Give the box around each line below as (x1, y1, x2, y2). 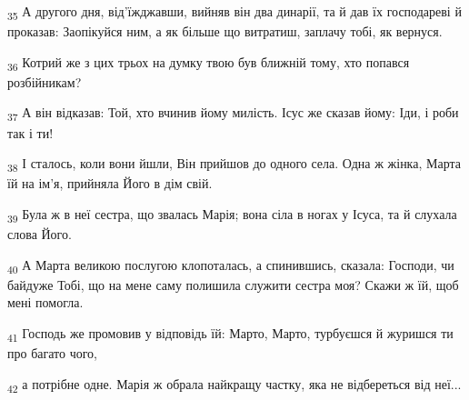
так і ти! (7, 123, 54, 142)
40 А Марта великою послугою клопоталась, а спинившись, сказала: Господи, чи (7, 255, 454, 276)
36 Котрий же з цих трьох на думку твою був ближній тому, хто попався (7, 52, 410, 74)
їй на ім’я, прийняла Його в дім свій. (7, 174, 213, 193)
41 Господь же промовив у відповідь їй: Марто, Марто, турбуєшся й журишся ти (7, 323, 454, 345)
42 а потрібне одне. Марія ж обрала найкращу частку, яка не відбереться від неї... (7, 374, 462, 395)
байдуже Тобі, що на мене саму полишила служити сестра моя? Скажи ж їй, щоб (7, 275, 459, 294)
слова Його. (7, 225, 72, 243)
